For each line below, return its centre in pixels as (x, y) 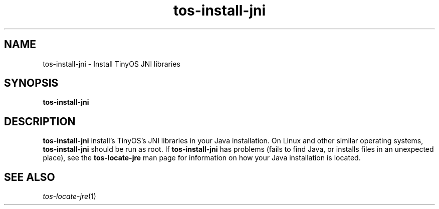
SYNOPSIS (31, 83)
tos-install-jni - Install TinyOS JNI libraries (112, 64)
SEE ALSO (30, 177)
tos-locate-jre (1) (69, 196)
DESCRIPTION (40, 121)
